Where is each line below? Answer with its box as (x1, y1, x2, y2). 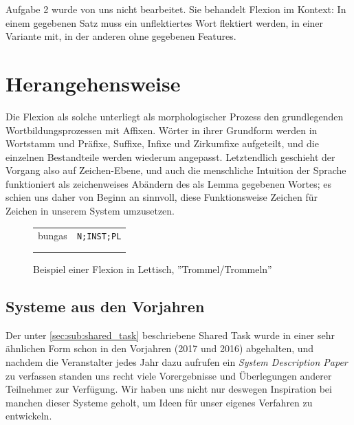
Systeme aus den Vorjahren (5, 296, 205, 317)
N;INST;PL (76, 232, 122, 242)
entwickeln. (5, 408, 52, 423)
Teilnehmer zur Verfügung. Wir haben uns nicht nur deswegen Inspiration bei (5, 382, 332, 396)
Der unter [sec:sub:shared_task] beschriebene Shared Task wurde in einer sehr (5, 327, 335, 342)
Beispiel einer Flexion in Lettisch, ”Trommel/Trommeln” (33, 262, 272, 276)
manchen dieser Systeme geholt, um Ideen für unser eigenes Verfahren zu (5, 395, 313, 409)
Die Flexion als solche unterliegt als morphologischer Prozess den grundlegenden (5, 109, 344, 123)
